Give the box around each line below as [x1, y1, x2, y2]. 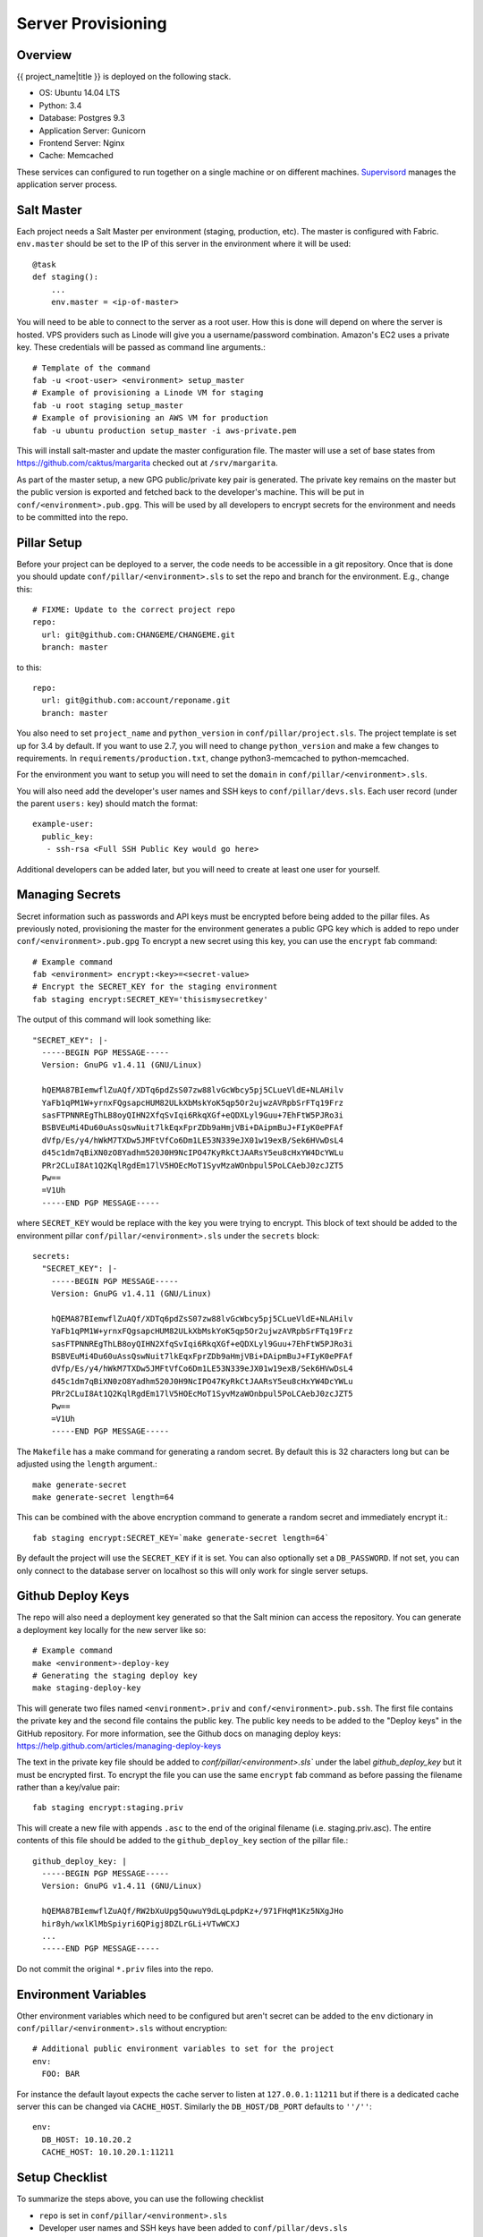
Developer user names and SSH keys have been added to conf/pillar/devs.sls [38, 2222, 348, 2233]
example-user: [32, 819, 94, 829]
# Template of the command [32, 362, 151, 373]
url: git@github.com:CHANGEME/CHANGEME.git [41, 629, 236, 640]
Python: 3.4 [38, 99, 82, 111]
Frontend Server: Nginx [38, 138, 125, 149]
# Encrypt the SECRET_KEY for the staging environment [32, 982, 278, 992]
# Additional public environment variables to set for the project [32, 2044, 335, 2054]
